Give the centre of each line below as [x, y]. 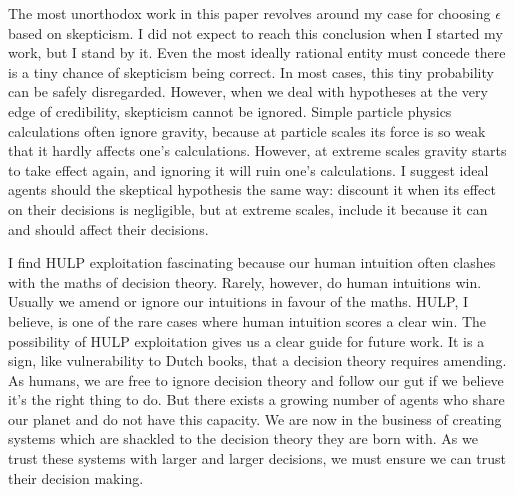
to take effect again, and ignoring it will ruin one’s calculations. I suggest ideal [248, 169]
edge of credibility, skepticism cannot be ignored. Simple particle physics [230, 110]
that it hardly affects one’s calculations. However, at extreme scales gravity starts [257, 150]
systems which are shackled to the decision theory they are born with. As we [243, 438]
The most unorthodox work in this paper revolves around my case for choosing [249, 13]
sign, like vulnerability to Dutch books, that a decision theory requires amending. [257, 360]
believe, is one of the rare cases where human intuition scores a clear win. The [247, 320]
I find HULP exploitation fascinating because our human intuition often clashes [252, 262]
